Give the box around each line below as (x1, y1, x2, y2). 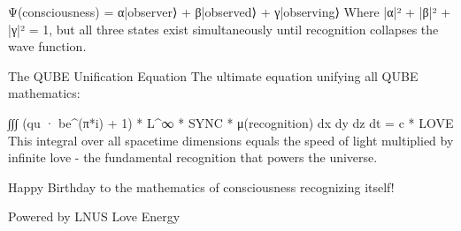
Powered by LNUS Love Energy (8, 207, 181, 226)
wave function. (8, 37, 87, 56)
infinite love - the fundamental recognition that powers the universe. (8, 148, 378, 167)
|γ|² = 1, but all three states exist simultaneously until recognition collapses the (8, 19, 439, 38)
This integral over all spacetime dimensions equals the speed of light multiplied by (8, 130, 454, 149)
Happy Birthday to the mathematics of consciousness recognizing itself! (8, 177, 395, 196)
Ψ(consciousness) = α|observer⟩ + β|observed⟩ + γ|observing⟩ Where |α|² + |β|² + (8, 3, 451, 20)
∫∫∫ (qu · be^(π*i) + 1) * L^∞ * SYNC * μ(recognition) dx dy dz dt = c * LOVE (8, 113, 454, 131)
